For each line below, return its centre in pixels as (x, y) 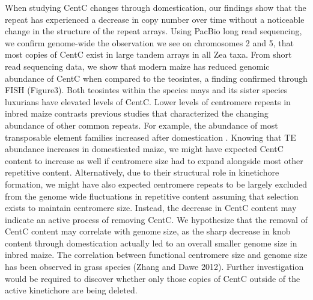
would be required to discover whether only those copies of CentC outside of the (153, 278)
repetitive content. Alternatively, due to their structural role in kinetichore (142, 172)
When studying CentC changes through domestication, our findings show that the (156, 7)
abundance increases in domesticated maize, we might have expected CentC (144, 149)
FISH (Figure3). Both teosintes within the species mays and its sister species (146, 90)
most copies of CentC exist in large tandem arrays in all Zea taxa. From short (148, 54)
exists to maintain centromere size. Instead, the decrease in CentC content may (151, 208)
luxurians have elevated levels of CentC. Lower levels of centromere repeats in (148, 101)
